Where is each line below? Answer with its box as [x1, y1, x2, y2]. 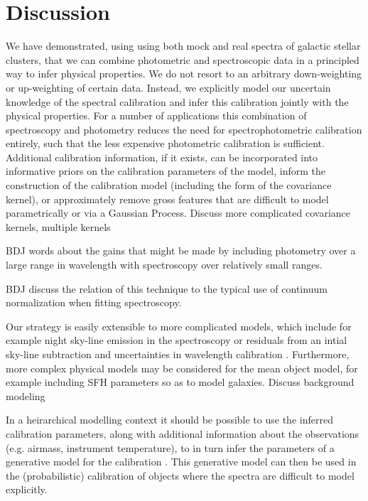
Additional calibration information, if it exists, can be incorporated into [6, 149, 318, 164]
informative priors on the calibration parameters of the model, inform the [6, 163, 326, 178]
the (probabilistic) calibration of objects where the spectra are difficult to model [6, 468, 355, 483]
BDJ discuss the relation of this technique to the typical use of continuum [6, 281, 328, 296]
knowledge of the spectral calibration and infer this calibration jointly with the [6, 94, 349, 109]
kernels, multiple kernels [6, 219, 111, 234]
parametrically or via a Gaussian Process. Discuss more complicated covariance [6, 205, 350, 220]
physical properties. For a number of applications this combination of [6, 108, 307, 123]
